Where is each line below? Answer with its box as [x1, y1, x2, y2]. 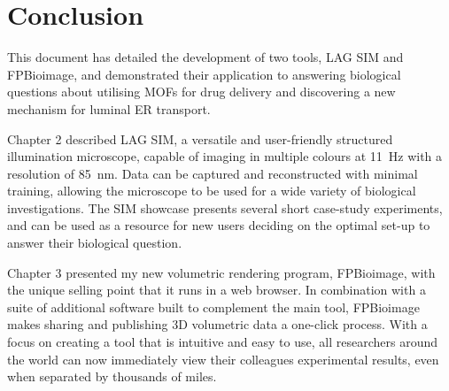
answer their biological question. [7, 234, 182, 252]
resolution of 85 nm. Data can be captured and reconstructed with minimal [7, 164, 418, 182]
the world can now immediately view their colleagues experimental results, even [7, 349, 439, 368]
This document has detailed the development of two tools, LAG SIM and [7, 48, 404, 66]
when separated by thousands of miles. [7, 367, 217, 386]
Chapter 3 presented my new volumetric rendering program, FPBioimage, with [7, 263, 436, 281]
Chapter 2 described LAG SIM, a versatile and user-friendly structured [7, 129, 393, 148]
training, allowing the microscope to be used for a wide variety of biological [7, 181, 416, 200]
